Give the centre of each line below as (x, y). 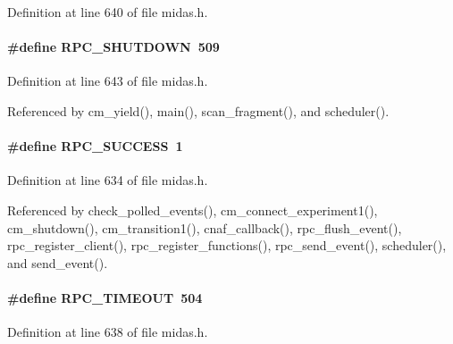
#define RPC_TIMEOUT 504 (105, 297)
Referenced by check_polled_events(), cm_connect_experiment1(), (193, 210)
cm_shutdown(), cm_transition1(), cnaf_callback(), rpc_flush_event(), (205, 227)
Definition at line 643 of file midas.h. (108, 81)
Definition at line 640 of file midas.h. (108, 12)
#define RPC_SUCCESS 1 (95, 146)
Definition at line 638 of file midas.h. (108, 332)
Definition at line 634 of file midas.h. (108, 180)
